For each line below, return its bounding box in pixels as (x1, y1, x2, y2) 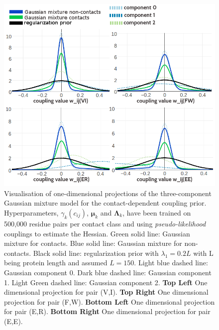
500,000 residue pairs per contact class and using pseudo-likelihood (4, 218, 206, 228)
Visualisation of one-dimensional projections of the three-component (4, 188, 212, 198)
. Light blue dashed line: (134, 257, 208, 268)
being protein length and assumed (4, 257, 108, 268)
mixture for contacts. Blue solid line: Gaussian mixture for (4, 238, 182, 248)
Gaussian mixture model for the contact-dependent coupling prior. (4, 198, 207, 208)
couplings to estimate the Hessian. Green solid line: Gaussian (4, 228, 190, 238)
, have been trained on (122, 207, 191, 218)
